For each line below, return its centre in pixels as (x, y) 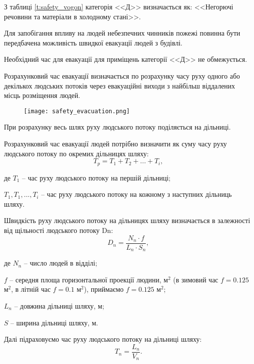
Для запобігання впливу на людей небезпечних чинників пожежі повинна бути (122, 33)
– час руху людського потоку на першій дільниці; (96, 177)
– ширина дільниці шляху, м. (54, 322)
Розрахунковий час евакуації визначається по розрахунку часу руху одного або (122, 75)
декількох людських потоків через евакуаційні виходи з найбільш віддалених (120, 85)
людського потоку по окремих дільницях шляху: (76, 153)
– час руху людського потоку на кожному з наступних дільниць (136, 194)
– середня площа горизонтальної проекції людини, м (89, 279)
